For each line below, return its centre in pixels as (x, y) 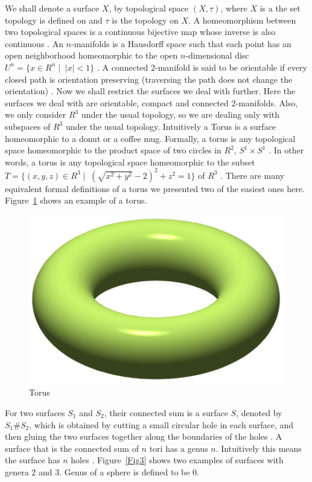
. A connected (123, 67)
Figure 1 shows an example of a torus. (76, 200)
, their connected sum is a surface (166, 413)
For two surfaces (35, 413)
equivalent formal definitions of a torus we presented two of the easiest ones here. (155, 188)
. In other (286, 150)
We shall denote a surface (52, 8)
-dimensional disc (217, 55)
